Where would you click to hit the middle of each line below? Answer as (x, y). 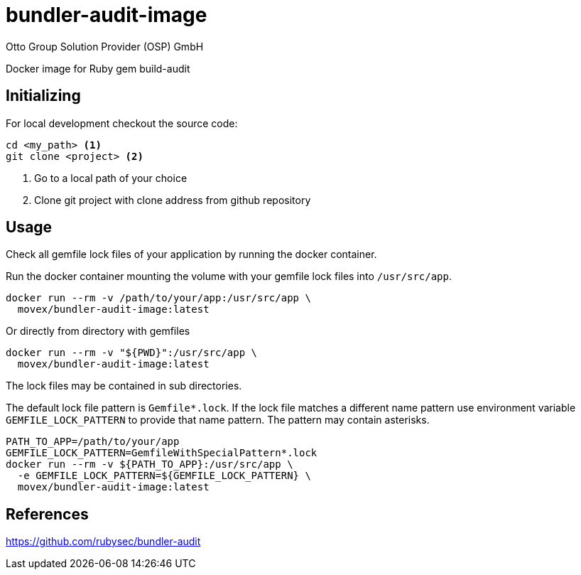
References (47, 514)
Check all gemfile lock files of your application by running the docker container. (191, 254)
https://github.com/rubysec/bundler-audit (103, 542)
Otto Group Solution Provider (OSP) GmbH (105, 46)
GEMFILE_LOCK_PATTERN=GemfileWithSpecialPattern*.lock (162, 453)
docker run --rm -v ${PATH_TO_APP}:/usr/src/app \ (150, 464)
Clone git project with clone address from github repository (173, 200)
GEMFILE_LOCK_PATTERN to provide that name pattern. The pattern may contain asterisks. (218, 420)
